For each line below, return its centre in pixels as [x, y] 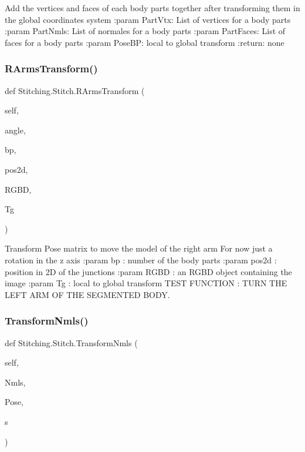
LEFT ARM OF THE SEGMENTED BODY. [87, 294]
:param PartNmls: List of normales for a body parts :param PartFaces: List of [145, 31]
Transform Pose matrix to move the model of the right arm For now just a [139, 248]
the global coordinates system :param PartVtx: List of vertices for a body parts [148, 19]
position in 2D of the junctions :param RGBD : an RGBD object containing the [148, 271]
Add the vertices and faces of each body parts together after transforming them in [152, 8]
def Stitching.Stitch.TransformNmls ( [71, 342]
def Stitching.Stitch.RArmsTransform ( [75, 90]
